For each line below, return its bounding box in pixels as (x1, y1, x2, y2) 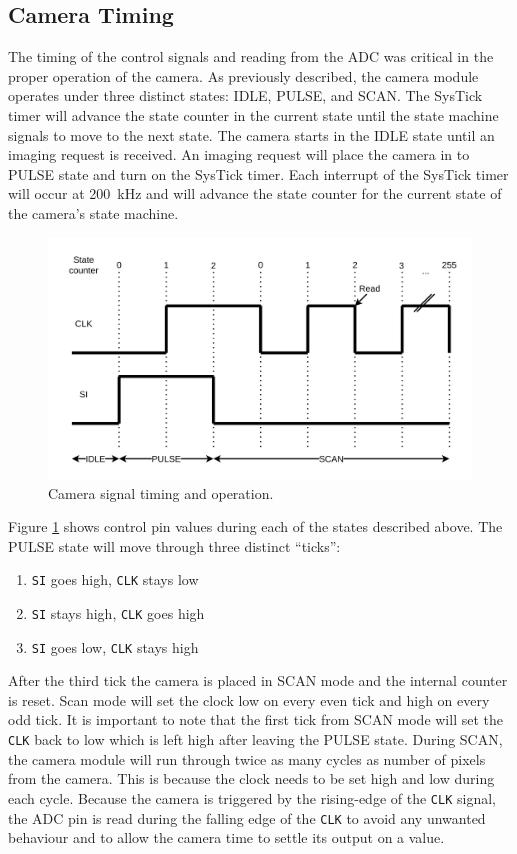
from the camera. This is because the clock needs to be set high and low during (8, 768, 495, 789)
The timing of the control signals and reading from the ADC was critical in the (8, 46, 494, 67)
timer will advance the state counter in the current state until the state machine (8, 104, 499, 125)
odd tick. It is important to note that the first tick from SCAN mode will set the (8, 709, 503, 730)
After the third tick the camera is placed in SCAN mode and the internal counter (8, 670, 508, 691)
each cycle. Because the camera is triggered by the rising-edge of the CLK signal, (8, 787, 496, 808)
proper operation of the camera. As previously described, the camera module (8, 65, 479, 86)
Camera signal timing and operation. (48, 482, 274, 503)
